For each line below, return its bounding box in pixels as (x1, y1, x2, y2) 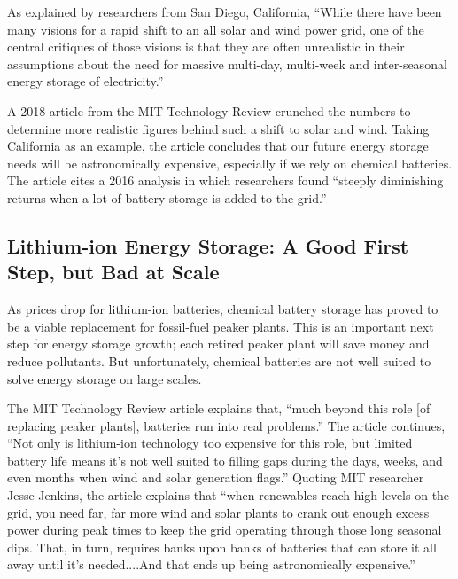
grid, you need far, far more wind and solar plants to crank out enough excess (7, 503, 430, 521)
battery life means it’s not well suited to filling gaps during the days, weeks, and (7, 450, 443, 469)
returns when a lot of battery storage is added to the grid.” (7, 188, 327, 207)
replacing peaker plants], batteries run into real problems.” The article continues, (7, 416, 446, 434)
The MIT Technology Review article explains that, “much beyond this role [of (7, 399, 431, 418)
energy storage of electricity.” (7, 72, 164, 90)
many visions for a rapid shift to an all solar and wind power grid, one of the (7, 20, 424, 38)
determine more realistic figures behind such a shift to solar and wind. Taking (7, 119, 430, 137)
